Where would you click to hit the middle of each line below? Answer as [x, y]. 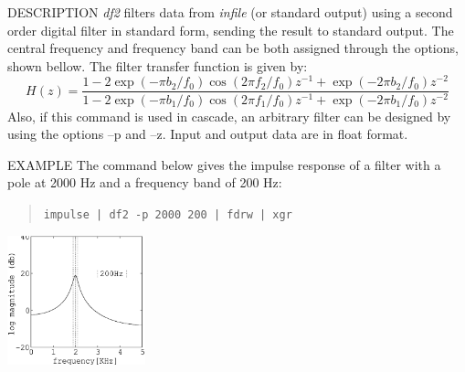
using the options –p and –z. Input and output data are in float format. [208, 134]
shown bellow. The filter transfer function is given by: [158, 65]
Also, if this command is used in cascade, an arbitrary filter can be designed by [229, 116]
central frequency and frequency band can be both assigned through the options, [233, 48]
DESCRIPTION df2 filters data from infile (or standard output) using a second [230, 12]
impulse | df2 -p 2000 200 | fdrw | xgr [168, 214]
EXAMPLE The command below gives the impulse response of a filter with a [224, 164]
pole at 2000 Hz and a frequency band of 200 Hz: [145, 182]
